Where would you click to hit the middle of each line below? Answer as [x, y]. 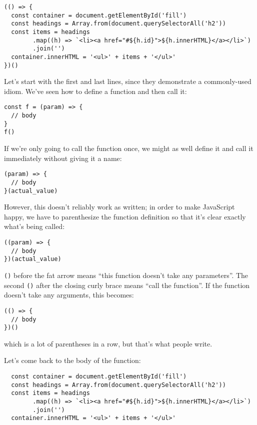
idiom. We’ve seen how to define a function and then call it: [95, 91]
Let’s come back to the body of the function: [72, 360]
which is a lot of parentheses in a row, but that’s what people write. [108, 343]
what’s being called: [34, 226]
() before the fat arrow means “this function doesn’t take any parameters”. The [126, 275]
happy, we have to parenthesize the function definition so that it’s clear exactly [125, 216]
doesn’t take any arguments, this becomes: [69, 295]
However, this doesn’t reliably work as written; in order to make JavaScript [119, 207]
